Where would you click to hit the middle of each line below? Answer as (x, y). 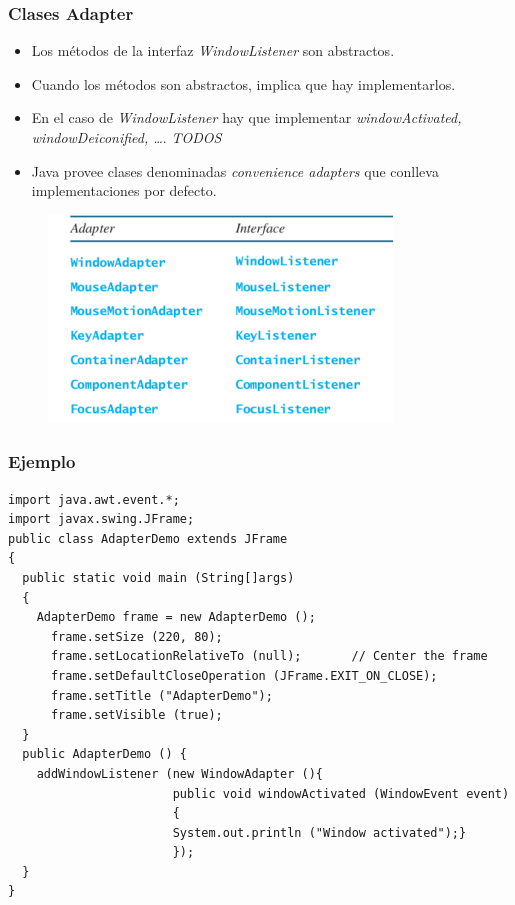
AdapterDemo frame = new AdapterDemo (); (176, 617)
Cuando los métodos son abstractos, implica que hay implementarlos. (243, 83)
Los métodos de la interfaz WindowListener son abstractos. (213, 50)
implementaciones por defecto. (124, 190)
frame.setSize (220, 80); (136, 636)
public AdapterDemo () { (104, 754)
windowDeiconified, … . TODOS (126, 137)
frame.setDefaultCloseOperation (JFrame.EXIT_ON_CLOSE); (244, 675)
